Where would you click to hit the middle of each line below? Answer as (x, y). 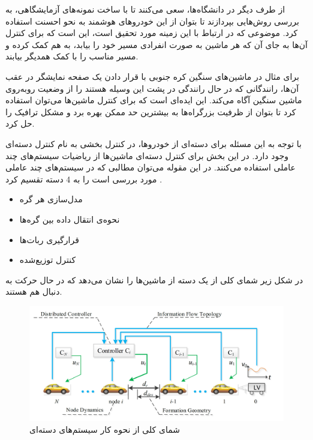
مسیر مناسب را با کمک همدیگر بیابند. (72, 56)
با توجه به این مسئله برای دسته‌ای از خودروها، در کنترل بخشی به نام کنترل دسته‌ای (154, 143)
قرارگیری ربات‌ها (49, 239)
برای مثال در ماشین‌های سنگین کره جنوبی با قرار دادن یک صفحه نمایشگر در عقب (152, 76)
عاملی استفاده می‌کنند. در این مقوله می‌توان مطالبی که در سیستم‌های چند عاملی (151, 167)
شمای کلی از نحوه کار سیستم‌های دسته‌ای (105, 429)
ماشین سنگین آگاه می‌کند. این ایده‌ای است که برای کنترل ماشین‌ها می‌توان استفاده (154, 100)
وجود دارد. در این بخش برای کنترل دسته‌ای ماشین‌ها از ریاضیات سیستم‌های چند (147, 155)
